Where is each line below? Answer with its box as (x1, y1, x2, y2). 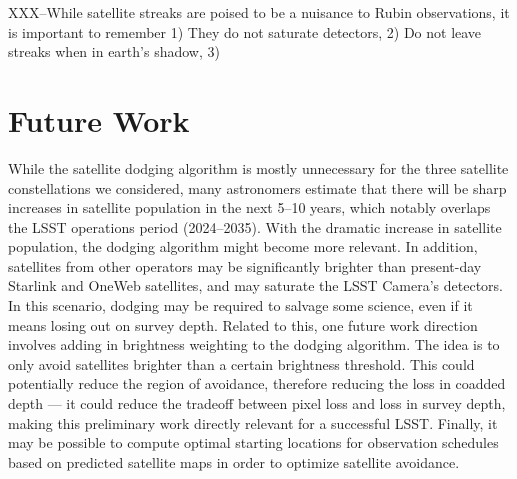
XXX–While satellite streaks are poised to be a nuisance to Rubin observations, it (8, 2, 510, 22)
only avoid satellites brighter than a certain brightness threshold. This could (8, 353, 475, 374)
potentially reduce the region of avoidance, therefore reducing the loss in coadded (8, 373, 506, 394)
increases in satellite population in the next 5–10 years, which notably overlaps (8, 197, 491, 218)
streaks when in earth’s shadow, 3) (8, 41, 220, 62)
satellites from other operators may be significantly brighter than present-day (8, 255, 482, 276)
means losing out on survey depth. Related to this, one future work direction (8, 314, 478, 335)
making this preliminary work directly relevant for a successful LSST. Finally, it (8, 412, 498, 433)
